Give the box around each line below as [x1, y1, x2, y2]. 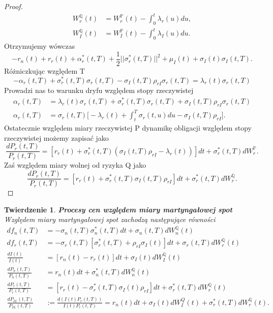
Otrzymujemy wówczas [4, 41, 75, 51]
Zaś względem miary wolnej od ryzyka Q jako [4, 160, 146, 170]
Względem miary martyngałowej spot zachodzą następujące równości [4, 214, 216, 225]
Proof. [4, 1, 23, 11]
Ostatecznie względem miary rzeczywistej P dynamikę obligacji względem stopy [4, 122, 252, 133]
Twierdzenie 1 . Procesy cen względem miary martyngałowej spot [4, 204, 232, 214]
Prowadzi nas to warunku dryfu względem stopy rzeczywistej [4, 85, 194, 96]
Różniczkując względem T [4, 65, 85, 76]
